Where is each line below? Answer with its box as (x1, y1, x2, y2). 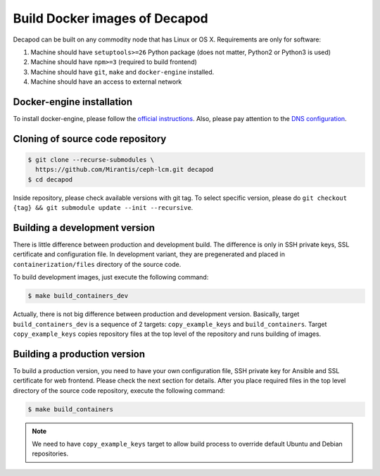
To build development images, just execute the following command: (13, 273, 209, 282)
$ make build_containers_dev (27, 292, 129, 300)
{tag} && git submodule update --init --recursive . (13, 203, 194, 212)
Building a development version (13, 222, 155, 234)
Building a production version (13, 348, 146, 360)
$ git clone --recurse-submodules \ (27, 156, 155, 164)
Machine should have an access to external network (30, 77, 182, 86)
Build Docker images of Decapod (13, 11, 209, 26)
